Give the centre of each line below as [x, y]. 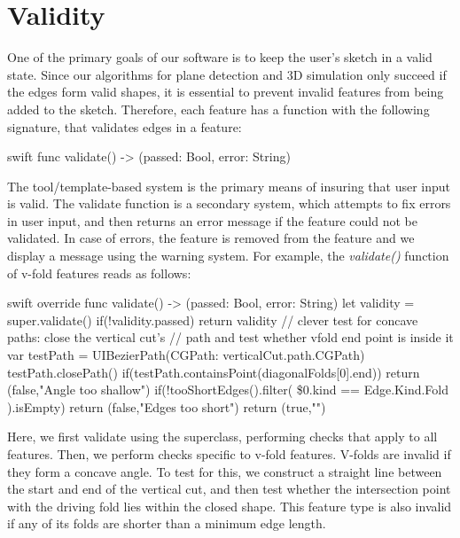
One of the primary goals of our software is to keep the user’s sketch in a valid [220, 57]
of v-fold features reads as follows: [99, 273]
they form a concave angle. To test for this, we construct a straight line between [225, 471]
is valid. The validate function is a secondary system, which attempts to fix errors [229, 203]
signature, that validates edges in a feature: [125, 126]
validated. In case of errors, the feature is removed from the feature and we [211, 238]
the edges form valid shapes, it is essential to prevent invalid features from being [226, 92]
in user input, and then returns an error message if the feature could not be [212, 220]
